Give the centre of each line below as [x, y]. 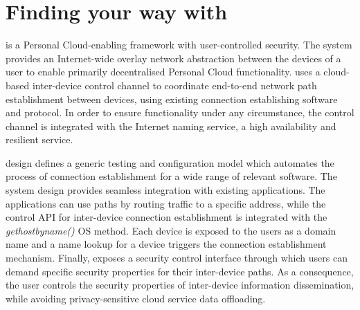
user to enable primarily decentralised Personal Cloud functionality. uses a [163, 72]
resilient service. [39, 139]
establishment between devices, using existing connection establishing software [172, 99]
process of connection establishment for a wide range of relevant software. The [171, 176]
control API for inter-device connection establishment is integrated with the [166, 217]
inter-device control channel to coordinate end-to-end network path [174, 85]
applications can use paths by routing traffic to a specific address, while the [166, 203]
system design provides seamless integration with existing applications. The [165, 190]
